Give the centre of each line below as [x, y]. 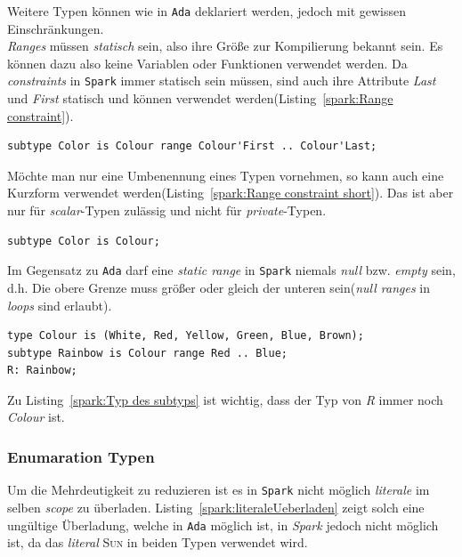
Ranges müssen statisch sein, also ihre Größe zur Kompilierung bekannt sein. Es [225, 46]
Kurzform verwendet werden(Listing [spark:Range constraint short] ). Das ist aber [231, 193]
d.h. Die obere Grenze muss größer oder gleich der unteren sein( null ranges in [219, 287]
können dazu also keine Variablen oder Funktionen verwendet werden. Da [207, 63]
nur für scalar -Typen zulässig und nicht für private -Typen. [167, 210]
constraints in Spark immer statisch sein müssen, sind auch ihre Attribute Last [222, 81]
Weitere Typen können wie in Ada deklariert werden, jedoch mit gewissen [207, 11]
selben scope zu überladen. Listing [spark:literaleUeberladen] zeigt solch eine [216, 507]
